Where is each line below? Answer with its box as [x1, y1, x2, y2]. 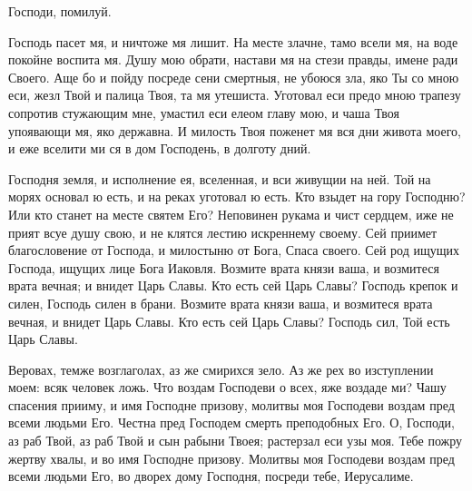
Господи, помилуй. [8, 2, 112, 20]
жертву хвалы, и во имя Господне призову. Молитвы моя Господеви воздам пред [8, 448, 455, 467]
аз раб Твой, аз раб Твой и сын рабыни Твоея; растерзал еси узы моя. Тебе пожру [8, 431, 463, 450]
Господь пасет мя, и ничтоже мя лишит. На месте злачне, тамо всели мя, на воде [8, 32, 458, 51]
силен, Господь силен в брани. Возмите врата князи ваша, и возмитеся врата [8, 293, 433, 312]
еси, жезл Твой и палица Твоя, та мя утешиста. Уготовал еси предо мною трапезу [8, 85, 461, 104]
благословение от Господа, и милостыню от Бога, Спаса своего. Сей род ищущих [8, 241, 460, 260]
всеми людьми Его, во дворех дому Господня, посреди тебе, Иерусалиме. [8, 466, 414, 486]
